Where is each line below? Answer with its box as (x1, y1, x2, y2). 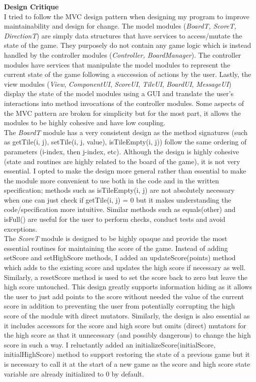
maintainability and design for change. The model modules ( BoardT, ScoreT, (4, 21, 236, 31)
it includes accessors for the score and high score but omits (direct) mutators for (4, 320, 247, 330)
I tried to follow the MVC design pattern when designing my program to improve (4, 11, 250, 21)
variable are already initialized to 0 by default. (4, 368, 144, 379)
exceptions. (4, 223, 37, 234)
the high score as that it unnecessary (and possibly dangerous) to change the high (4, 330, 251, 340)
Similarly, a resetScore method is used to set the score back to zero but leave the (4, 272, 248, 282)
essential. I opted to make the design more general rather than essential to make (4, 166, 246, 176)
